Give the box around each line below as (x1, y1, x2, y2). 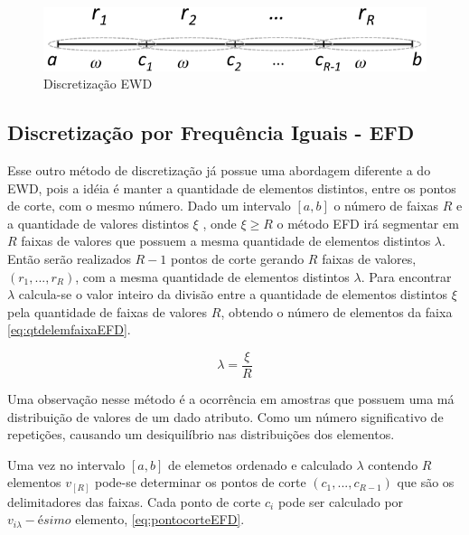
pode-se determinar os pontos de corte (94, 473, 306, 492)
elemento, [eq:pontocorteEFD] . (75, 510, 245, 529)
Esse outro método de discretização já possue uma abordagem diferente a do (7, 160, 431, 179)
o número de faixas (333, 196, 439, 215)
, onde (202, 213, 237, 232)
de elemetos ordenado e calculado (167, 455, 352, 474)
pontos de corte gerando (171, 249, 305, 267)
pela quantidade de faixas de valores (7, 302, 208, 321)
